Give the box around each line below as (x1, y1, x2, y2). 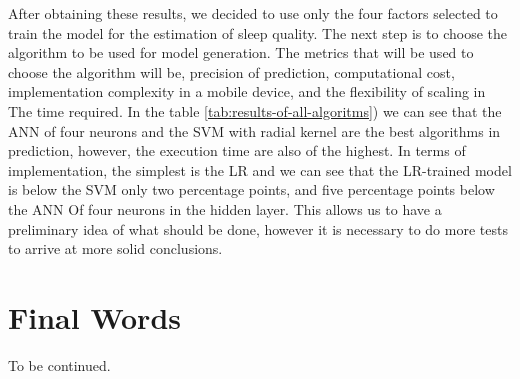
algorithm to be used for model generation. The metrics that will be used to (8, 42, 474, 63)
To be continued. (8, 354, 111, 375)
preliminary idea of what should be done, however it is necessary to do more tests (8, 218, 508, 239)
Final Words (8, 296, 181, 337)
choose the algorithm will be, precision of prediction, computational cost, (8, 61, 455, 82)
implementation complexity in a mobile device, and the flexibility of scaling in (8, 81, 486, 102)
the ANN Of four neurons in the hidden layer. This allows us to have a (8, 198, 442, 219)
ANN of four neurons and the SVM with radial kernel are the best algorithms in (8, 120, 501, 141)
